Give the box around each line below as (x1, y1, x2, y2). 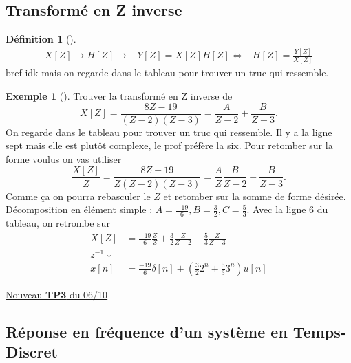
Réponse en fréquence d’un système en (6, 320, 288, 342)
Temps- (292, 320, 346, 342)
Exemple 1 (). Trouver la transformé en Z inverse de (6, 89, 233, 103)
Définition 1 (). (6, 32, 76, 46)
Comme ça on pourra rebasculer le (6, 188, 151, 203)
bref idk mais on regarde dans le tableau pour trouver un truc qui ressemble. (6, 65, 329, 80)
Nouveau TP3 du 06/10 (6, 287, 108, 301)
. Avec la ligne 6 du (246, 202, 328, 217)
